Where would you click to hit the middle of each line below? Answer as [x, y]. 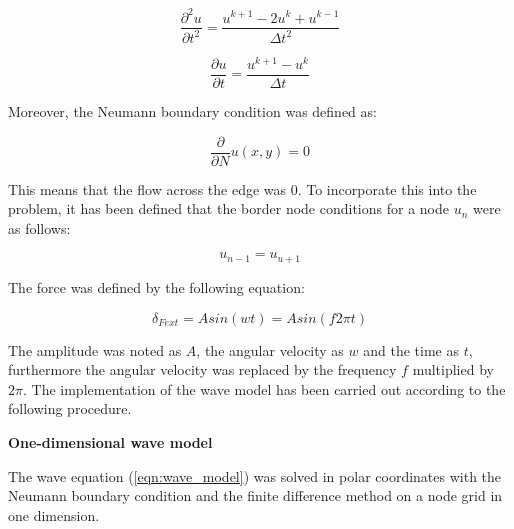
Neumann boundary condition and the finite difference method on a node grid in [255, 495]
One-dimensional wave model [110, 441]
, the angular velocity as [270, 349]
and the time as [411, 349]
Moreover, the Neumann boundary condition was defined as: [192, 111]
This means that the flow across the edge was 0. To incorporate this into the [242, 188]
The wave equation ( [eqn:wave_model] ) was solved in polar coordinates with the [255, 475]
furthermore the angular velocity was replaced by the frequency [202, 369]
